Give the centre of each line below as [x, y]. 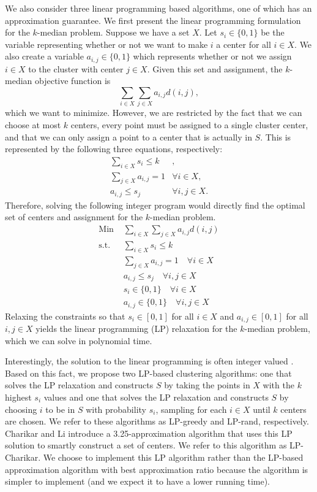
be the [273, 32]
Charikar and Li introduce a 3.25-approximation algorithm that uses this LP [149, 433]
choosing [21, 409]
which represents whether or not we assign [212, 56]
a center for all [244, 44]
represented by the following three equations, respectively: [114, 149]
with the [278, 385]
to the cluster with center [76, 68]
